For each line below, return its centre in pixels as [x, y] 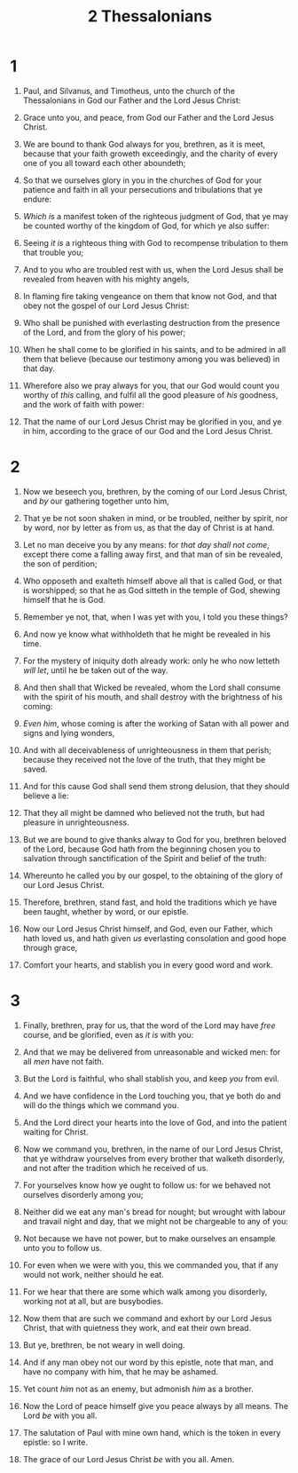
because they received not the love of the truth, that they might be [144, 759]
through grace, [50, 947]
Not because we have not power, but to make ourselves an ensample [149, 1238]
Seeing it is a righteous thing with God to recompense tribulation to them [156, 242]
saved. [35, 769]
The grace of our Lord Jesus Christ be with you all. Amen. [129, 1459]
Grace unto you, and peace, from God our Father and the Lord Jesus [148, 117]
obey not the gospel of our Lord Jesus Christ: [106, 305]
